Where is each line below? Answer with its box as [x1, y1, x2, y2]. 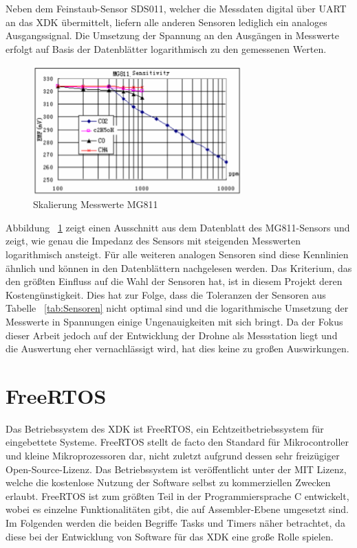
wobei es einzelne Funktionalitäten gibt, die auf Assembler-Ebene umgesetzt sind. [6, 502, 349, 516]
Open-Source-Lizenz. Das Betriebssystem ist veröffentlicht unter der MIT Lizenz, [6, 461, 347, 476]
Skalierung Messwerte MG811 [33, 197, 158, 212]
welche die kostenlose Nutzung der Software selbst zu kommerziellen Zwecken [6, 475, 331, 490]
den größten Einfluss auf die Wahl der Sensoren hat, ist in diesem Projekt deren [6, 274, 343, 288]
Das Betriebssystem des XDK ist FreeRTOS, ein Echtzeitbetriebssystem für [6, 421, 324, 435]
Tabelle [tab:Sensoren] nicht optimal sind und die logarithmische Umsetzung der [6, 301, 349, 315]
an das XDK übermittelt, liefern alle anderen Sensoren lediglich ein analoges [6, 14, 327, 29]
